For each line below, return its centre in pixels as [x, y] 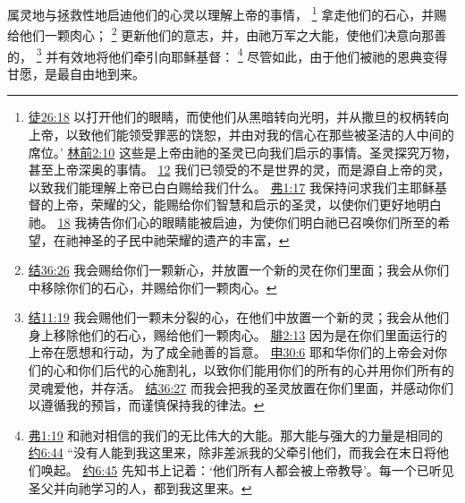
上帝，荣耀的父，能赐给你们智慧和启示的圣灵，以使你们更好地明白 [247, 205]
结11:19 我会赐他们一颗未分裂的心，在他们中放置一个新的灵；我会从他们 [239, 317]
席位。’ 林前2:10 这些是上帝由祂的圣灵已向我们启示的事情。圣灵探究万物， [242, 152]
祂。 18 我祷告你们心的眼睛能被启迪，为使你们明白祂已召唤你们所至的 [233, 222]
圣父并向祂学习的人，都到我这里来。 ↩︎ [140, 487]
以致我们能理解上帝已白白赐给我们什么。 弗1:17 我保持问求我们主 [219, 187]
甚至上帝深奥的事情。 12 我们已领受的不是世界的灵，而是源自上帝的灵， [239, 170]
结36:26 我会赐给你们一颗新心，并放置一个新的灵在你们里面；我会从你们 [239, 270]
